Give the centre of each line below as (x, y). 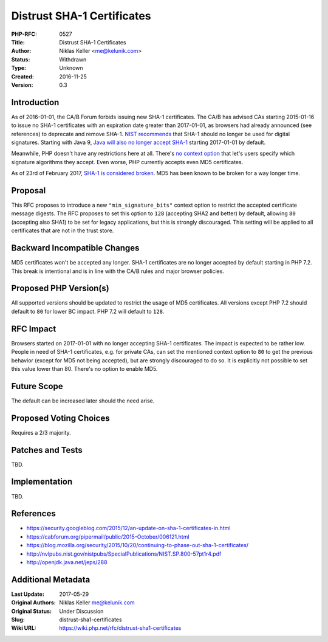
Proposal (29, 191)
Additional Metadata (51, 580)
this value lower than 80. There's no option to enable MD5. (84, 368)
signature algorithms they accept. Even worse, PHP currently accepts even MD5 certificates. (127, 162)
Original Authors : (33, 602)
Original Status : (31, 611)
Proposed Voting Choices (60, 418)
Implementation (42, 482)
